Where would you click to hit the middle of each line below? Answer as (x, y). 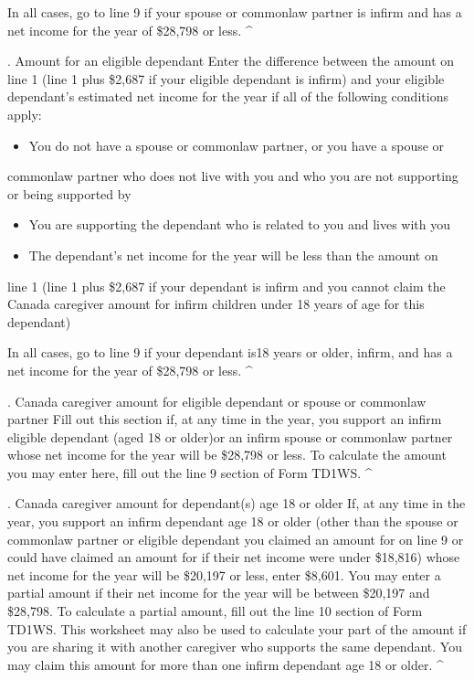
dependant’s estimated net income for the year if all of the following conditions (228, 96)
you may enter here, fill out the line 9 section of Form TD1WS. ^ (190, 472)
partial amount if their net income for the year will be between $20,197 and (219, 593)
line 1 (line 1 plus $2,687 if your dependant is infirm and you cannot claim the (226, 286)
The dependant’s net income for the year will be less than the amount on (233, 255)
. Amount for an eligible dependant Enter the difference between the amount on (231, 61)
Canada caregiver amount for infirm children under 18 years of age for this (216, 304)
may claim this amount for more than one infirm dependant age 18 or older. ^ (226, 664)
